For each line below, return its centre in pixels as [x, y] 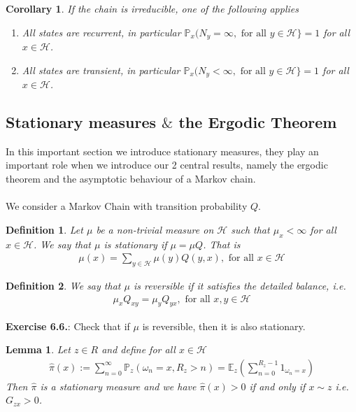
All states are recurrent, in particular [101, 32]
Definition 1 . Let [44, 229]
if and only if [277, 386]
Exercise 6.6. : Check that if [68, 326]
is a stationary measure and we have [118, 386]
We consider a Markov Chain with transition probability [127, 206]
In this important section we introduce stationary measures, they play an [162, 151]
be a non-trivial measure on [155, 229]
